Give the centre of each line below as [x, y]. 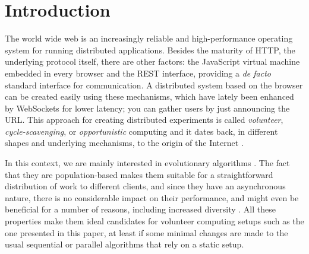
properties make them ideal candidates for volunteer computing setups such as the [154, 221]
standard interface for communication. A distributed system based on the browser [154, 85]
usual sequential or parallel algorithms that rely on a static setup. [124, 244]
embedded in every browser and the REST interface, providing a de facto [138, 73]
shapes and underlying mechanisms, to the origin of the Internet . [124, 143]
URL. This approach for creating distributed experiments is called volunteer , [144, 120]
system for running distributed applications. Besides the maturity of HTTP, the [150, 50]
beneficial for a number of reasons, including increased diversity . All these [140, 209]
